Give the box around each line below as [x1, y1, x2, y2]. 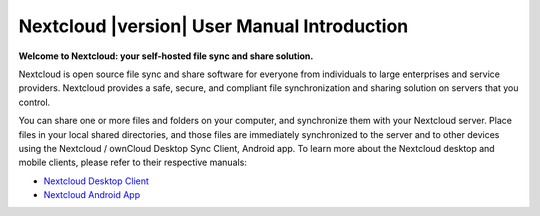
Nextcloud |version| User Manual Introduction [18, 15, 409, 37]
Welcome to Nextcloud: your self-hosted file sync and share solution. [18, 50, 314, 62]
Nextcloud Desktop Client [43, 175, 150, 187]
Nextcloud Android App [43, 189, 140, 201]
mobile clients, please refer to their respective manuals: [18, 156, 247, 169]
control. [18, 96, 51, 108]
